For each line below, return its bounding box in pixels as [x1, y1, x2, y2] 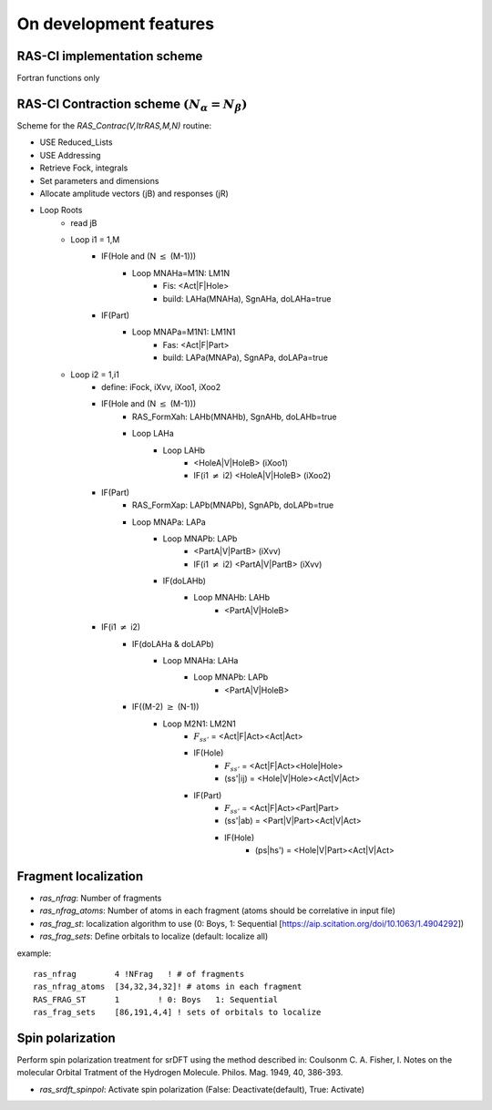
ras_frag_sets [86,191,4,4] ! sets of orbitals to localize [33, 1007, 322, 1018]
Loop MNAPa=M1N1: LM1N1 [132, 326, 236, 337]
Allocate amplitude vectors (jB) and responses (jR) [39, 188, 230, 199]
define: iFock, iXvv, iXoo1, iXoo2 [101, 382, 221, 392]
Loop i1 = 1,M [70, 234, 120, 245]
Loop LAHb [162, 445, 205, 456]
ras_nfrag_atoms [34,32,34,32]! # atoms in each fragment [33, 982, 302, 992]
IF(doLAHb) [162, 575, 207, 587]
